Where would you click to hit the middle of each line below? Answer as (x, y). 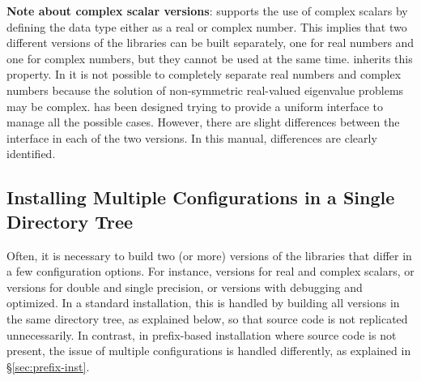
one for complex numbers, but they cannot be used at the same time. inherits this (210, 58)
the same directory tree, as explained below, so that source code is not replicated (207, 318)
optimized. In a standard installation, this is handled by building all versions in (203, 303)
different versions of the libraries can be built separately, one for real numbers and (210, 43)
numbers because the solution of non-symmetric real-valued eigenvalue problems (205, 90)
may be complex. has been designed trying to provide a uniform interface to (195, 106)
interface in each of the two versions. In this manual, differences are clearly (192, 137)
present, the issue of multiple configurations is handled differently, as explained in (209, 351)
